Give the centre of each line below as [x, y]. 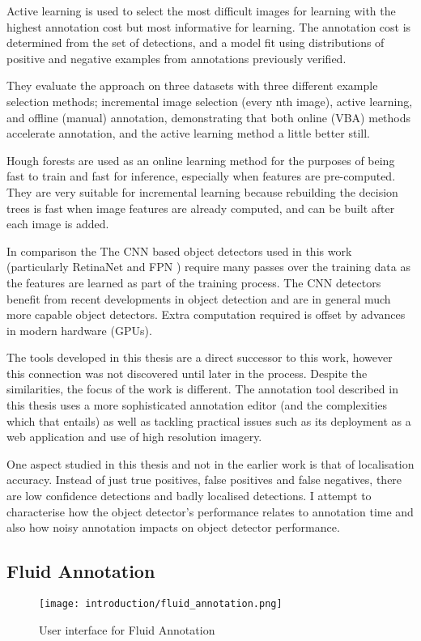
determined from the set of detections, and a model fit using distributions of [196, 42]
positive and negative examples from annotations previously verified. [176, 58]
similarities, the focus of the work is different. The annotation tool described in [202, 389]
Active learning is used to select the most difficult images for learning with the [201, 11]
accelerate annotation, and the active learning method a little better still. [188, 133]
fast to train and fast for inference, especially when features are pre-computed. [201, 176]
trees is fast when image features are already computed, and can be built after [201, 208]
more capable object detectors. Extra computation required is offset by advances [206, 314]
